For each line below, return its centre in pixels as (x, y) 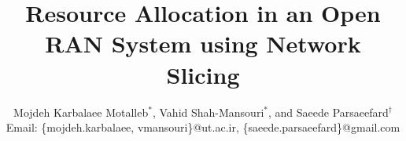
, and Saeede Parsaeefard (328, 112)
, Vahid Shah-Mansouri (208, 112)
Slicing (203, 74)
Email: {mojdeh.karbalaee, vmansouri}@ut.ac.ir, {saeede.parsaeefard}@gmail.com (203, 127)
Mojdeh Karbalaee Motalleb (81, 112)
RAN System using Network (203, 43)
